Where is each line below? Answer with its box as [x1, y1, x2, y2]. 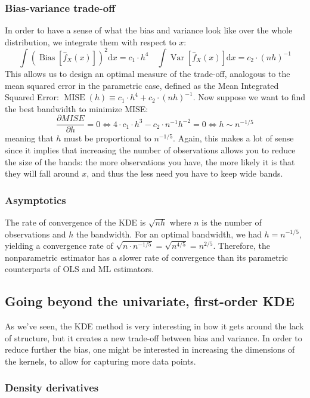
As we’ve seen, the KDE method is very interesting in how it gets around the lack [5, 320, 304, 332]
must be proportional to [64, 132, 151, 144]
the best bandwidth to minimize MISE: [5, 102, 148, 115]
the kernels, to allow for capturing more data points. [5, 354, 196, 367]
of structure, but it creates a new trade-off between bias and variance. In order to [5, 331, 302, 344]
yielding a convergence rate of [5, 239, 113, 252]
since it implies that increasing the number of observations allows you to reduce [5, 143, 296, 156]
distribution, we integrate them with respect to [5, 35, 176, 48]
